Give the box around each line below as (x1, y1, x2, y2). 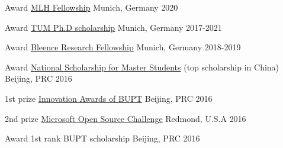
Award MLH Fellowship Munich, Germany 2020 (5, 1, 178, 13)
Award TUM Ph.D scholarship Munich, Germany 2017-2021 (5, 21, 222, 33)
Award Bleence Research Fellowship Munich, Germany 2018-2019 (5, 41, 241, 53)
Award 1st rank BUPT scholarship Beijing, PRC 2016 (5, 132, 200, 144)
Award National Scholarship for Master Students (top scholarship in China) (5, 60, 279, 73)
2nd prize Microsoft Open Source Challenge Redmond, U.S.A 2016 (5, 112, 246, 124)
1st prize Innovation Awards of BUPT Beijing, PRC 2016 (5, 92, 213, 104)
